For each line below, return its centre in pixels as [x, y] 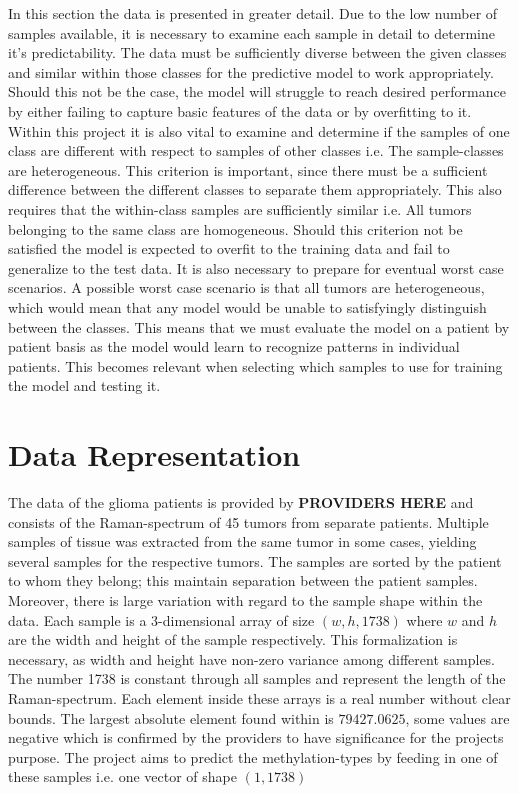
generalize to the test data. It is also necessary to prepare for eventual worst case [256, 267]
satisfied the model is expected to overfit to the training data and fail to [229, 248]
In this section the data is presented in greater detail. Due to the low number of [253, 13]
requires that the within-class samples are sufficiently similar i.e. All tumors [240, 208]
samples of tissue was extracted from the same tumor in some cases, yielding [242, 541]
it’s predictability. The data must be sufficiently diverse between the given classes [257, 52]
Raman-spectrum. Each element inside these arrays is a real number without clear [259, 697]
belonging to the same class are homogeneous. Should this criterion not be [235, 228]
